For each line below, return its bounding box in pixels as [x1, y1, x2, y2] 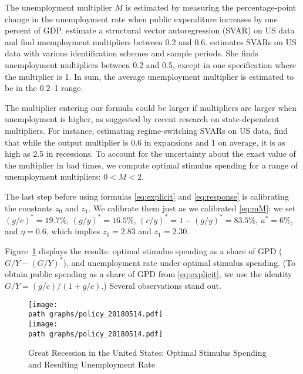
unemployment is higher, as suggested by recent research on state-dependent [5, 113, 280, 125]
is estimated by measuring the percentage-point [125, 1, 297, 13]
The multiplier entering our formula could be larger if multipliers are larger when [5, 101, 297, 113]
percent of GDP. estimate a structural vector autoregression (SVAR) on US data [5, 24, 295, 36]
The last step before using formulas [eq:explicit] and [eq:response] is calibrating [5, 190, 289, 202]
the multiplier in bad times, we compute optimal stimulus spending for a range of [5, 159, 298, 171]
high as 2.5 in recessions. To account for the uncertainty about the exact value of [5, 147, 296, 160]
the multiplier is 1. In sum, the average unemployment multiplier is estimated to [5, 70, 294, 82]
